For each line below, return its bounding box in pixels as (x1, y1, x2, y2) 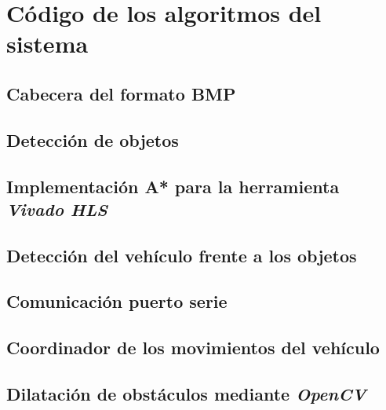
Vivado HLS (6, 196, 107, 221)
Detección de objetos (6, 127, 179, 152)
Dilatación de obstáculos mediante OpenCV (6, 382, 366, 406)
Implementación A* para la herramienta (6, 174, 340, 198)
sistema (6, 27, 89, 60)
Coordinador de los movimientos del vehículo (6, 335, 380, 360)
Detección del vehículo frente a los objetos (6, 243, 357, 267)
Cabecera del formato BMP (6, 81, 236, 105)
